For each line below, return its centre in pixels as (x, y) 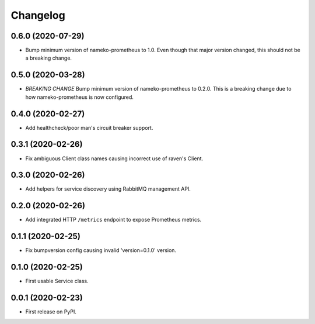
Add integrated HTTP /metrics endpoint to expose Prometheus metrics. (113, 220)
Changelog (38, 15)
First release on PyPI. (51, 312)
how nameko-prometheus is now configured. (80, 97)
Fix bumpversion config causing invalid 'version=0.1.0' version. (101, 250)
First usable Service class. (57, 281)
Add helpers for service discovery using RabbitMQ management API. (108, 189)
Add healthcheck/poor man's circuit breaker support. (89, 127)
